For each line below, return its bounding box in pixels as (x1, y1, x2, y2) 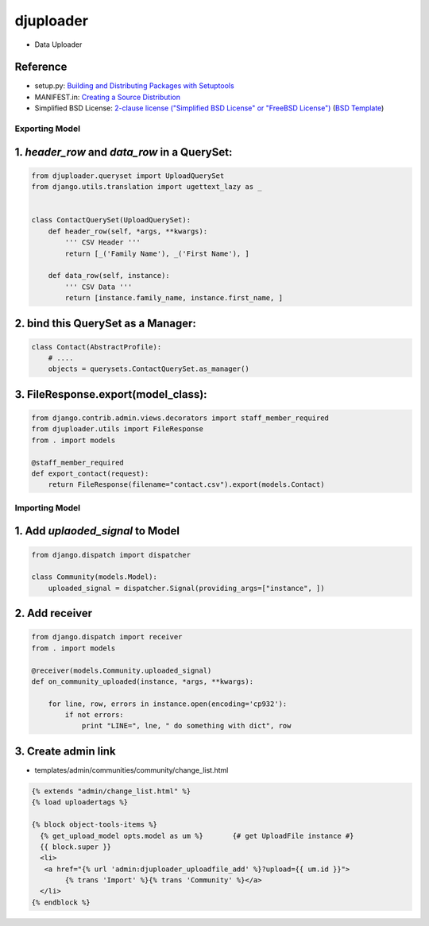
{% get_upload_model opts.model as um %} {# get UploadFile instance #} (40, 831, 354, 840)
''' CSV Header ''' (64, 238, 141, 247)
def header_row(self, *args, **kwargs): (48, 226, 208, 236)
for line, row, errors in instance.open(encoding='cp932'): (48, 699, 288, 708)
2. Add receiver (14, 607, 93, 620)
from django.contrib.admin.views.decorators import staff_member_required (31, 414, 330, 422)
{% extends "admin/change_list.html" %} (31, 786, 191, 796)
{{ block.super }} (40, 842, 111, 851)
